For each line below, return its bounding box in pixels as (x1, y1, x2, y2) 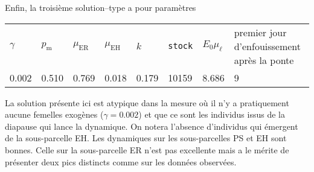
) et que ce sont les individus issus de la (138, 108, 285, 121)
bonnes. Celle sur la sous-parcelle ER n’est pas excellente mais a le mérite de (5, 143, 289, 156)
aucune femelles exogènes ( (5, 108, 104, 121)
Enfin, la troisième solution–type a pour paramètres (5, 1, 196, 13)
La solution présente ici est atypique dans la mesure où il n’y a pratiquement (5, 96, 289, 109)
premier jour (234, 25, 287, 39)
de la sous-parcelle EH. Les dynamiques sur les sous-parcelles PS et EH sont (5, 132, 287, 144)
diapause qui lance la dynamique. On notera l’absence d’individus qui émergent (5, 119, 298, 132)
